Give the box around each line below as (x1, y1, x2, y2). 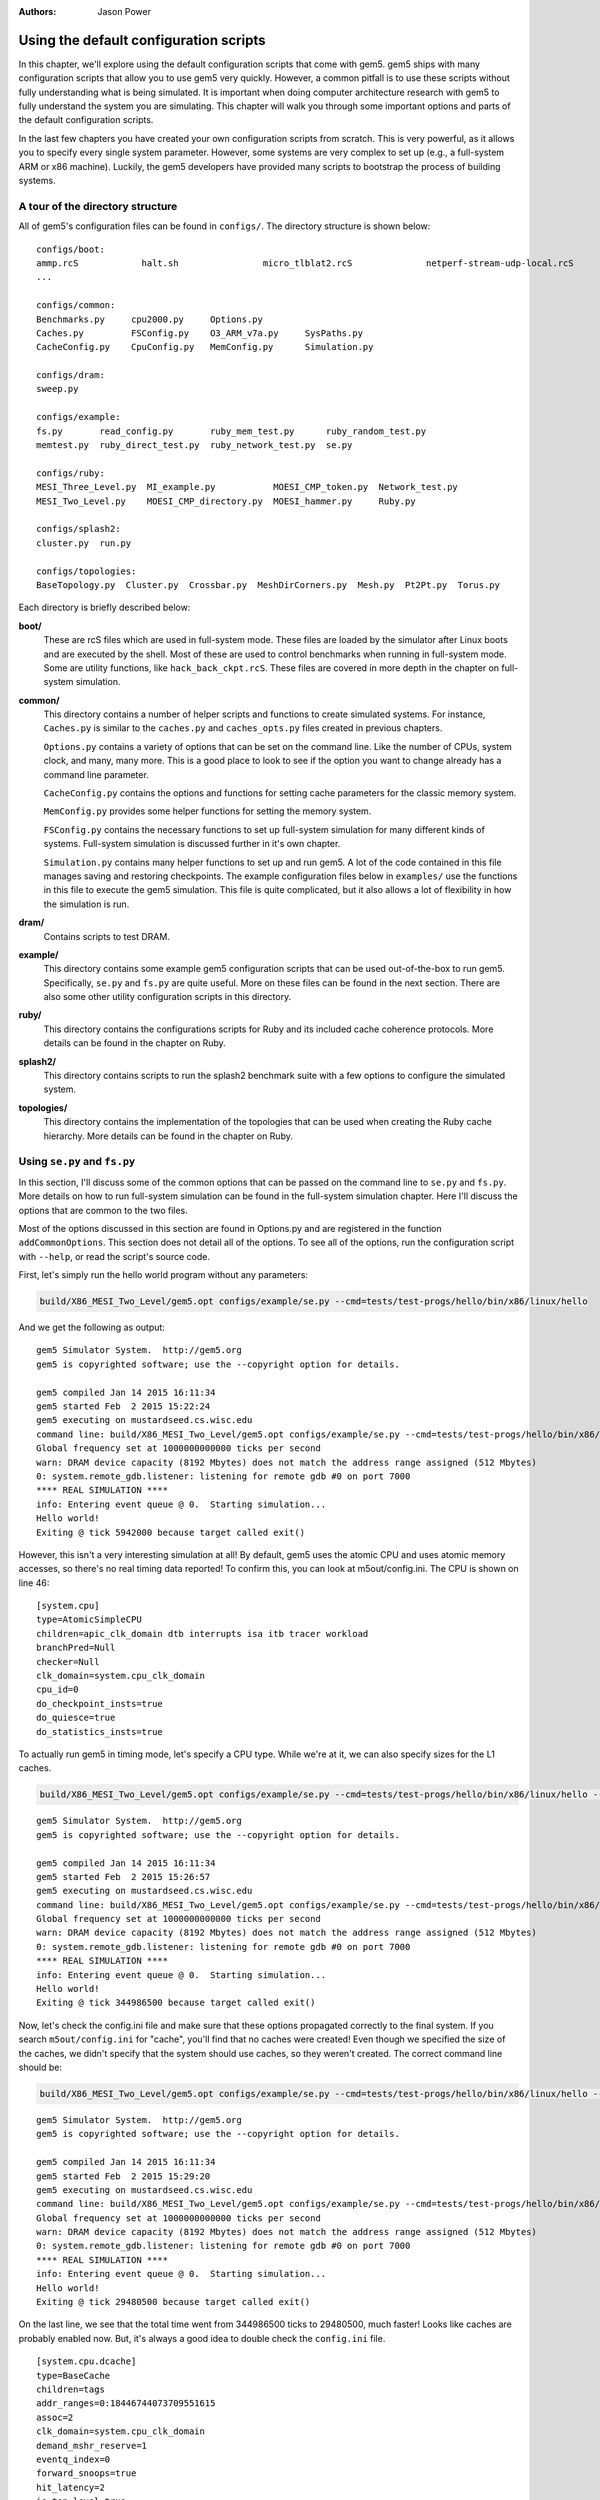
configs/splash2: (36, 523, 121, 535)
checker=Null (36, 1656, 100, 1667)
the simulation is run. (43, 898, 130, 910)
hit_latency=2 (36, 2481, 105, 2493)
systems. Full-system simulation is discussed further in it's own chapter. (43, 838, 341, 850)
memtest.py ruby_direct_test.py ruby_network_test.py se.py (36, 440, 353, 451)
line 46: (18, 1576, 50, 1589)
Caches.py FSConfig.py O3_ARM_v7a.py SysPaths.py (36, 327, 364, 339)
